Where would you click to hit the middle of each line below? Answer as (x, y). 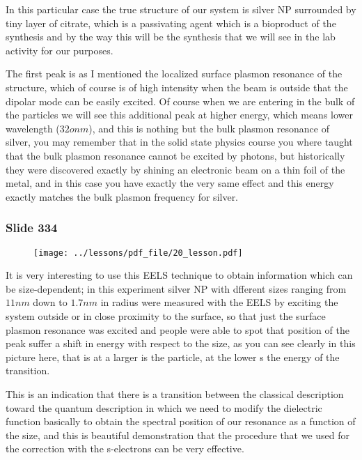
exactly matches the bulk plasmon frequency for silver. (122, 196)
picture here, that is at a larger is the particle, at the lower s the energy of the (173, 356)
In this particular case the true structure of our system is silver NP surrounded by (181, 9)
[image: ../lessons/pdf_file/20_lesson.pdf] (138, 253)
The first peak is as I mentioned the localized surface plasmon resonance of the (174, 74)
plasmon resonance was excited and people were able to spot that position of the (178, 329)
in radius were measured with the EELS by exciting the (219, 302)
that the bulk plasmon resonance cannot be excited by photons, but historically (175, 155)
